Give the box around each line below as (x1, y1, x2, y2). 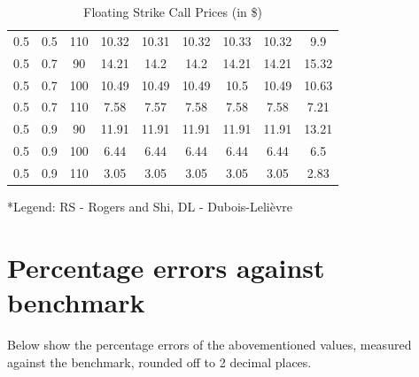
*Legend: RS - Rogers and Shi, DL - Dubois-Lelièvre (7, 197, 293, 215)
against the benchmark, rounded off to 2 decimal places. (7, 352, 312, 371)
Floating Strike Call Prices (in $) (83, 3, 262, 20)
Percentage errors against (7, 249, 325, 285)
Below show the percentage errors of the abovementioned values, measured (7, 335, 412, 353)
